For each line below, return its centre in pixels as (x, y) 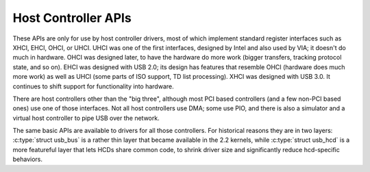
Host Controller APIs (72, 18)
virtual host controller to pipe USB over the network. (86, 118)
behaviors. (28, 159)
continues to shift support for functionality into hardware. (93, 86)
